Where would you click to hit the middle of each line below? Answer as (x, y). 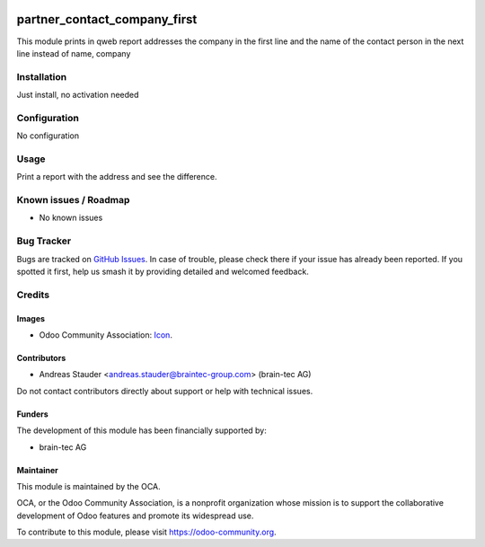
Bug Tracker (44, 241)
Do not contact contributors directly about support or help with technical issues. (165, 391)
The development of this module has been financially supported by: (141, 430)
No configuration (48, 136)
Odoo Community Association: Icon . (106, 335)
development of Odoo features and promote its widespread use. (135, 516)
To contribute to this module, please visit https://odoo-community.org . (147, 532)
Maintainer (37, 470)
